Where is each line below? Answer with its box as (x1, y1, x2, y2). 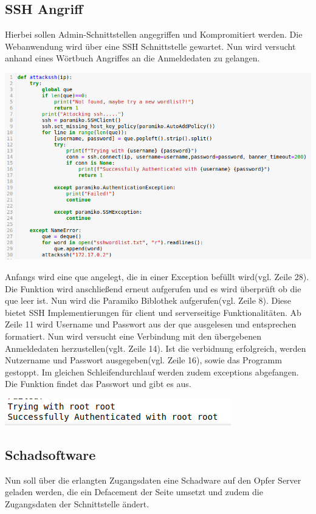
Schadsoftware (5, 445, 96, 464)
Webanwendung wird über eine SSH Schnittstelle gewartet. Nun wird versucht (5, 39, 296, 52)
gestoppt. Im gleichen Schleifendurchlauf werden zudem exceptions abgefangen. (5, 365, 299, 378)
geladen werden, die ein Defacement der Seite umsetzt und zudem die (5, 485, 263, 498)
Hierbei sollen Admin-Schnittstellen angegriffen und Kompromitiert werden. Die (5, 28, 303, 41)
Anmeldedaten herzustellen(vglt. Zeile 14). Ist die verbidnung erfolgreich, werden (5, 341, 306, 354)
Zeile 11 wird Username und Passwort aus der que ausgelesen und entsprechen (5, 318, 297, 331)
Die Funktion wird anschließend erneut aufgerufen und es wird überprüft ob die (5, 282, 301, 295)
